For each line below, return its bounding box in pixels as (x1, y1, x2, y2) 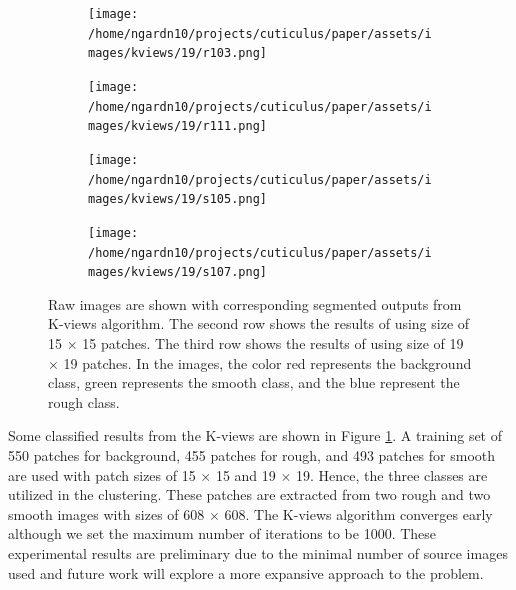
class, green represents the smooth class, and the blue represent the (48, 372, 460, 393)
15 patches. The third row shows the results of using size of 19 (82, 333, 464, 354)
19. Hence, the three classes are (296, 464, 488, 485)
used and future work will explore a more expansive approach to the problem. (8, 562, 484, 583)
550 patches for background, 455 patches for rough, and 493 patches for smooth (8, 445, 496, 466)
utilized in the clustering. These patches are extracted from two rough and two (8, 484, 491, 505)
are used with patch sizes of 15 (8, 464, 196, 485)
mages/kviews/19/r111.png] (88, 119, 267, 134)
